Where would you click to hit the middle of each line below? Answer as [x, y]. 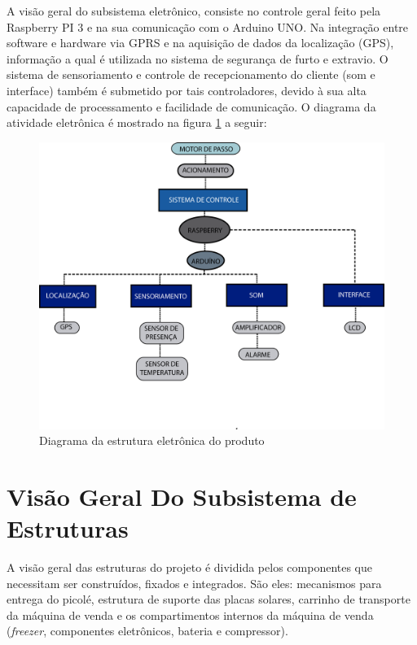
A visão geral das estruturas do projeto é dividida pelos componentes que [190, 567]
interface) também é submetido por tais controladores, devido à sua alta [187, 90]
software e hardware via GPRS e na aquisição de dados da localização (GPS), [200, 43]
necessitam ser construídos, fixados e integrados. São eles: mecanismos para [194, 583]
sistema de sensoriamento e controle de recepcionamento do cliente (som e [191, 74]
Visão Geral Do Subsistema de [182, 496]
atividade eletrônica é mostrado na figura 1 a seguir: [137, 122]
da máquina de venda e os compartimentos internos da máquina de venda [190, 614]
